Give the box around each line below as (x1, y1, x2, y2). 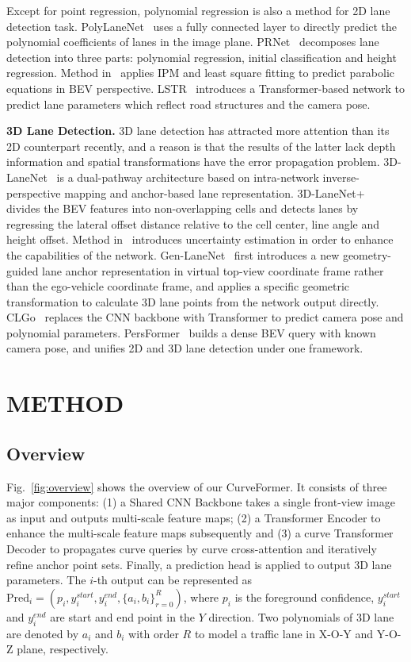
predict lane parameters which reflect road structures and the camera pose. (6, 95, 371, 112)
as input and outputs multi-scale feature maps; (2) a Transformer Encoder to (6, 509, 381, 525)
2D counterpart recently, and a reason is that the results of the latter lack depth (6, 137, 396, 154)
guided (6, 262, 39, 279)
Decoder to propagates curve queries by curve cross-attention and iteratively (6, 541, 377, 557)
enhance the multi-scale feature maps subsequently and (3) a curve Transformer (6, 525, 394, 541)
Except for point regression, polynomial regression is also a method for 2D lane (6, 2, 390, 18)
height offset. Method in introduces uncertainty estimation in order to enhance (6, 231, 394, 248)
